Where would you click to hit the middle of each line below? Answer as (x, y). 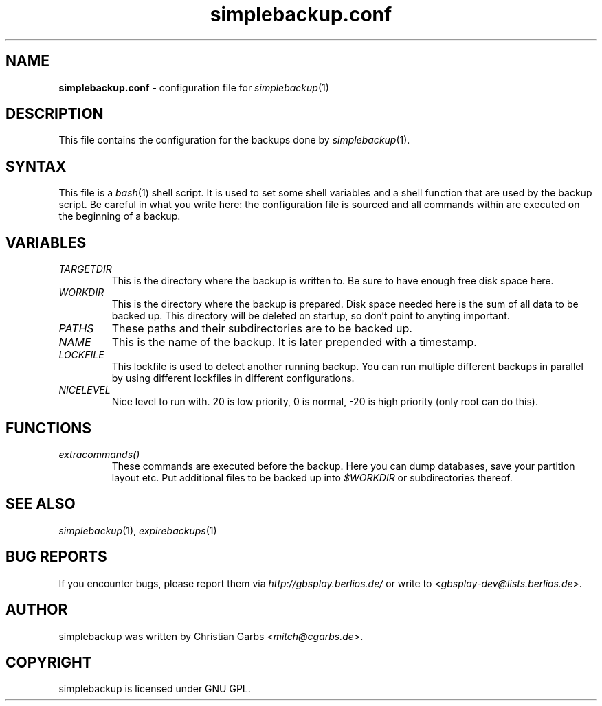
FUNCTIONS (49, 428)
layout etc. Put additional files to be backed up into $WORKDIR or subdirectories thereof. (312, 477)
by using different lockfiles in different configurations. (233, 378)
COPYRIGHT (49, 662)
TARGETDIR (85, 269)
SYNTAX (36, 166)
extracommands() (99, 454)
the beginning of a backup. (120, 216)
